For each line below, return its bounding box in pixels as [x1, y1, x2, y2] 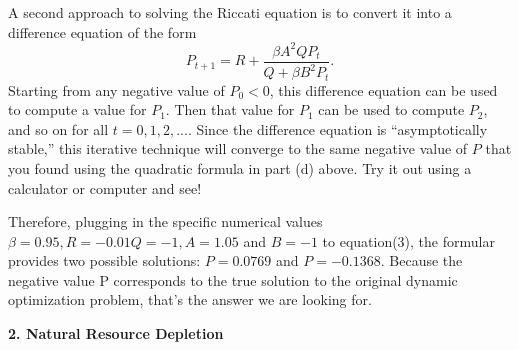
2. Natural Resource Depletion [8, 323, 224, 344]
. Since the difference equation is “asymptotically [187, 118, 488, 139]
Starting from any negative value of [8, 79, 225, 100]
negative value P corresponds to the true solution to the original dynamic [8, 269, 458, 290]
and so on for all [8, 118, 109, 139]
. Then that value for [165, 99, 295, 120]
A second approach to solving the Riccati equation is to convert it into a [8, 2, 452, 22]
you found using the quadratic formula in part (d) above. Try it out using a [8, 157, 472, 178]
